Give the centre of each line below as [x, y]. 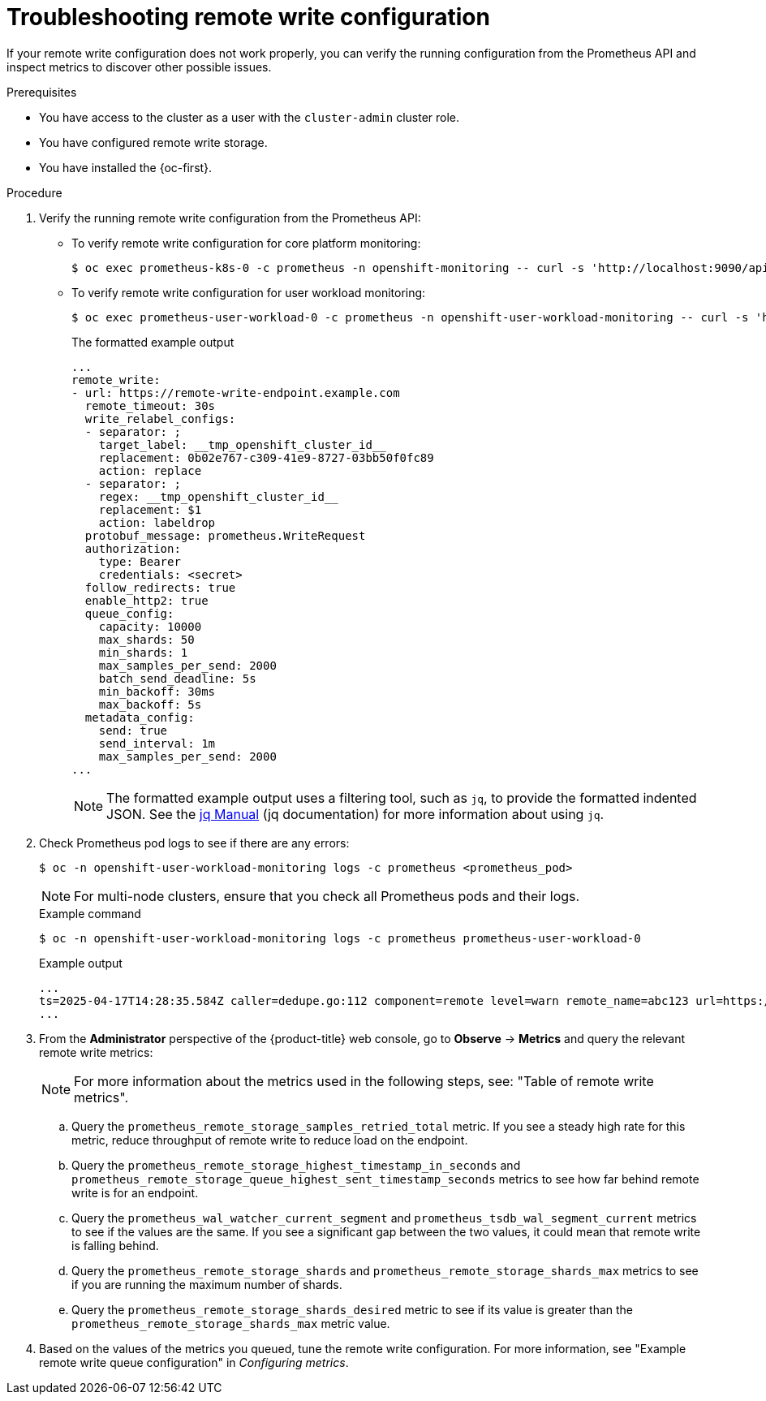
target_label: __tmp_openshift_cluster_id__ [242, 444]
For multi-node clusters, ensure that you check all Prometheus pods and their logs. [327, 896]
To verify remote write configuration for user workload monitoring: [249, 292]
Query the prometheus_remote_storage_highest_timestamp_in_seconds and [296, 1165]
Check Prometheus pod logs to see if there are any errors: [194, 843]
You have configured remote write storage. [153, 142]
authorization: [133, 548]
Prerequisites [42, 92]
